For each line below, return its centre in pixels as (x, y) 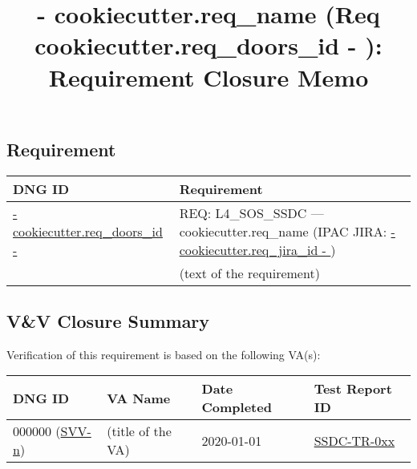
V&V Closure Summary (108, 320)
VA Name (139, 398)
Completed (237, 407)
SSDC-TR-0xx (354, 440)
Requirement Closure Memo (208, 77)
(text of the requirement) (249, 273)
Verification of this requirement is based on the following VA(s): (164, 354)
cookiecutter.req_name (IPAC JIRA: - (287, 231)
